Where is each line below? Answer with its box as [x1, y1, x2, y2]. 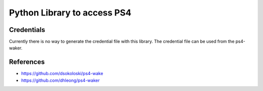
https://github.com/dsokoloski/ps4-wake [21, 71, 103, 76]
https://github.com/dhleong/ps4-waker [21, 77, 100, 83]
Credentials [9, 26, 45, 34]
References [9, 58, 45, 66]
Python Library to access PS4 [9, 7, 131, 18]
